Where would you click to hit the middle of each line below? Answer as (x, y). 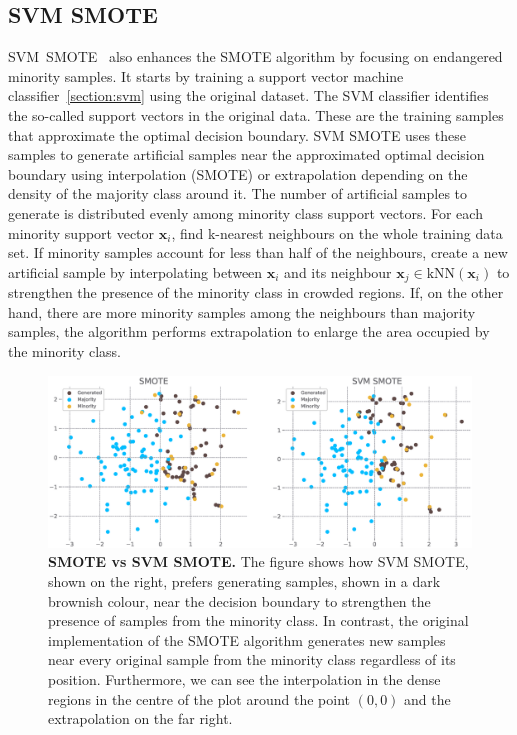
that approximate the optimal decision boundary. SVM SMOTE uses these (237, 134)
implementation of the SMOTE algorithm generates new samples (247, 639)
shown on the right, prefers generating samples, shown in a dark (244, 581)
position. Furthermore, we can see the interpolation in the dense (244, 678)
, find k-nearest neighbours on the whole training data (337, 232)
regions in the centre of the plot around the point (199, 698)
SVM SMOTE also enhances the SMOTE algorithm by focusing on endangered (255, 56)
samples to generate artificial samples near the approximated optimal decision (246, 154)
